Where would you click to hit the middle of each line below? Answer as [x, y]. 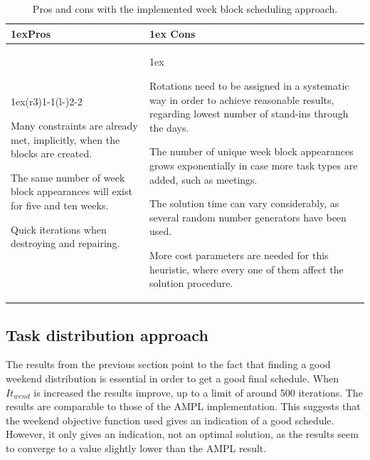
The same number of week [68, 177]
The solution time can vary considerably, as [244, 203]
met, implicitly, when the [65, 139]
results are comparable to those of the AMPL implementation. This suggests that [183, 406]
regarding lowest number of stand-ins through [249, 114]
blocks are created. [52, 153]
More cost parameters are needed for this [239, 255]
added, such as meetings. [203, 179]
